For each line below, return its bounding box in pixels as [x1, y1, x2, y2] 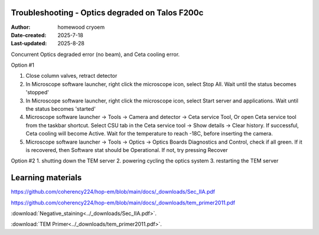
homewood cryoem [57, 24, 105, 31]
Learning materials [11, 173, 82, 183]
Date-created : [11, 31, 47, 38]
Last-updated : [11, 40, 47, 47]
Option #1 [11, 62, 35, 69]
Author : [11, 24, 31, 31]
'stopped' [25, 89, 50, 96]
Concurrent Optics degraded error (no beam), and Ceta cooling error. [11, 51, 180, 58]
